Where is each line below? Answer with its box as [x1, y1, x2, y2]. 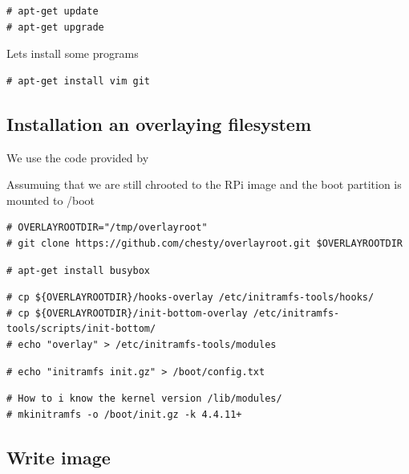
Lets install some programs [6, 45, 139, 62]
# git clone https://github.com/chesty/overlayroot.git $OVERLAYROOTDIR [6, 237, 403, 249]
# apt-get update [6, 6, 99, 17]
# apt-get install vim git [6, 75, 150, 87]
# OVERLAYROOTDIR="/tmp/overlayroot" [6, 222, 208, 234]
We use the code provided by [6, 149, 149, 165]
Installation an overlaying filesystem [6, 111, 312, 136]
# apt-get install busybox [6, 264, 150, 276]
